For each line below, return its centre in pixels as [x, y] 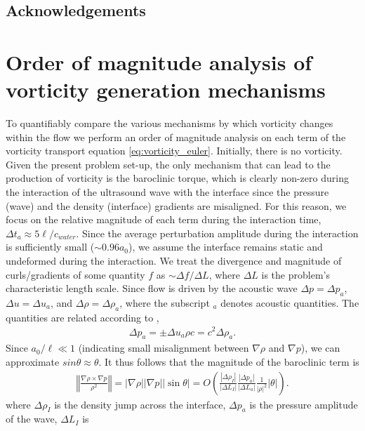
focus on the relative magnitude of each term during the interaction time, [164, 219]
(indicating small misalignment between [164, 348]
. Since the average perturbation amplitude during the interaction [217, 233]
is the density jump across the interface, [140, 404]
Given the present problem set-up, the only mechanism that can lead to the [168, 164]
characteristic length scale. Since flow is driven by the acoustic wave [152, 288]
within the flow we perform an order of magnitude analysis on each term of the [176, 137]
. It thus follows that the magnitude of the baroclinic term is [229, 361]
